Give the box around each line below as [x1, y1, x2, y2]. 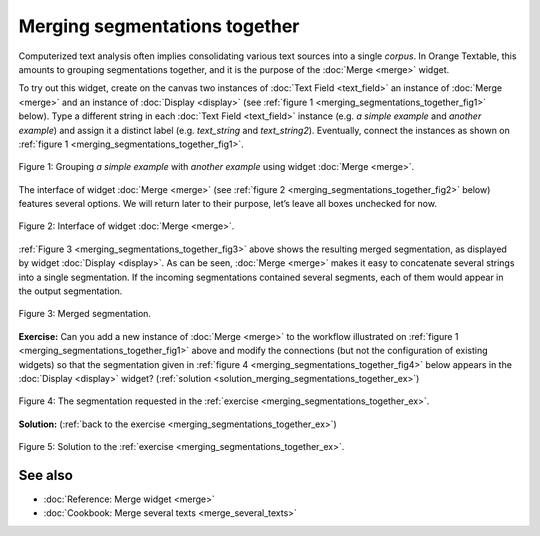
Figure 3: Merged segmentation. [18, 308, 152, 320]
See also [18, 466, 74, 484]
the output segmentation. [18, 285, 123, 297]
